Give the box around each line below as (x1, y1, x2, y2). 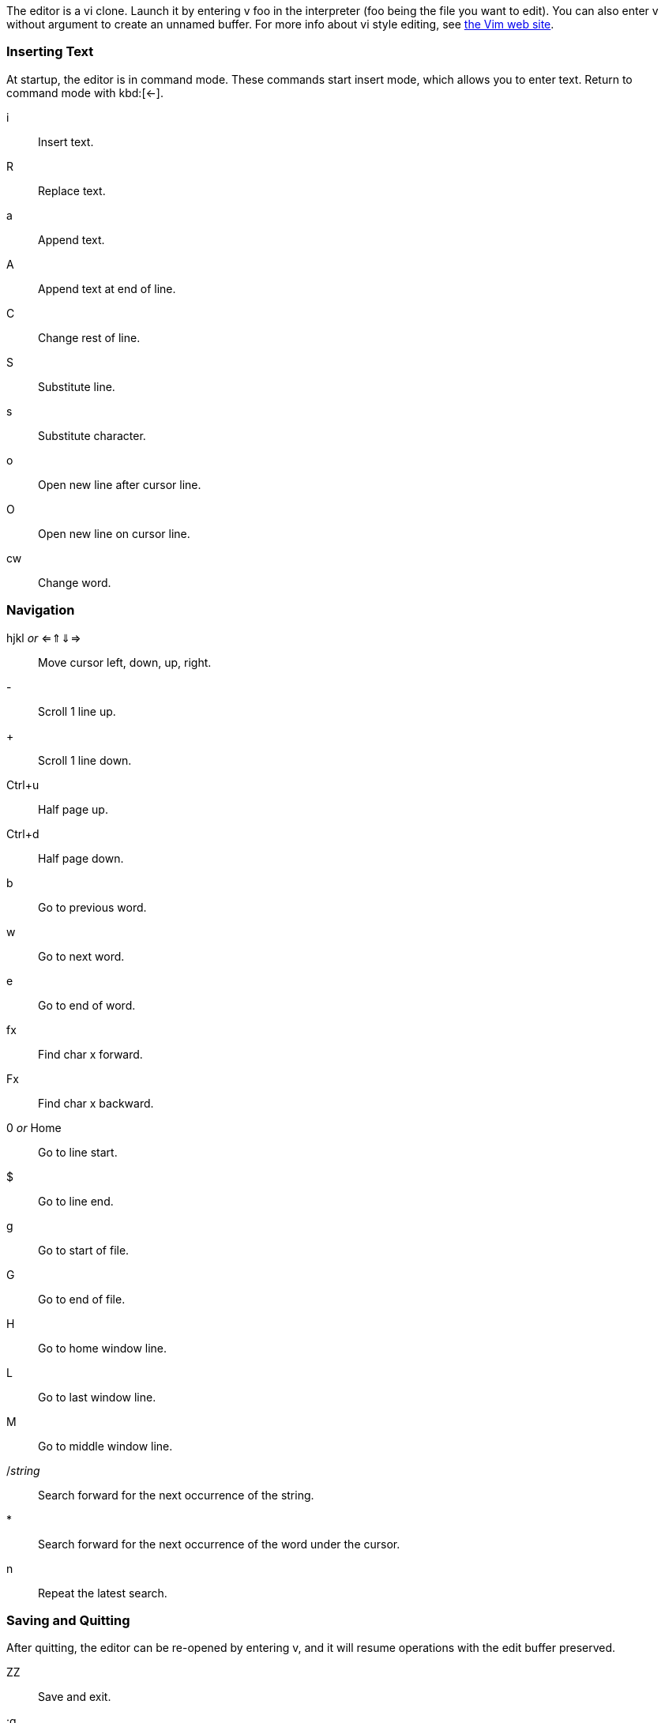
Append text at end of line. (38, 281, 176, 295)
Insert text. (38, 134, 94, 149)
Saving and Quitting (6, 1612, 130, 1628)
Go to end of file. (38, 1292, 126, 1306)
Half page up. (38, 802, 108, 816)
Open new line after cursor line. (38, 477, 201, 491)
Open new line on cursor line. (38, 526, 190, 540)
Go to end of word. (38, 998, 136, 1012)
